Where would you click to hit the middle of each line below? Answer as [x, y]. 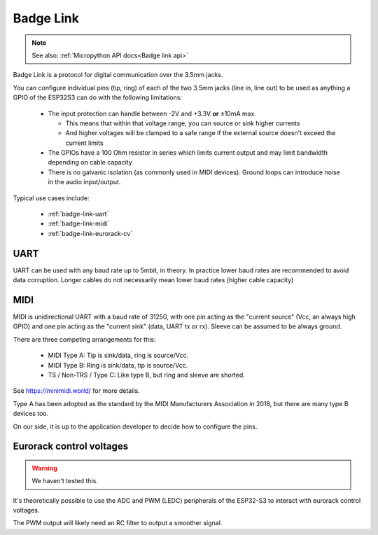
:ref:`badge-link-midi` [79, 223]
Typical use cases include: [51, 198]
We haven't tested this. [65, 481]
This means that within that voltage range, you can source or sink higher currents [183, 123]
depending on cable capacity [90, 162]
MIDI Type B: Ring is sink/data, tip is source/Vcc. [118, 365]
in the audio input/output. [84, 182]
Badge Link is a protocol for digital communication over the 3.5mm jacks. [118, 75]
